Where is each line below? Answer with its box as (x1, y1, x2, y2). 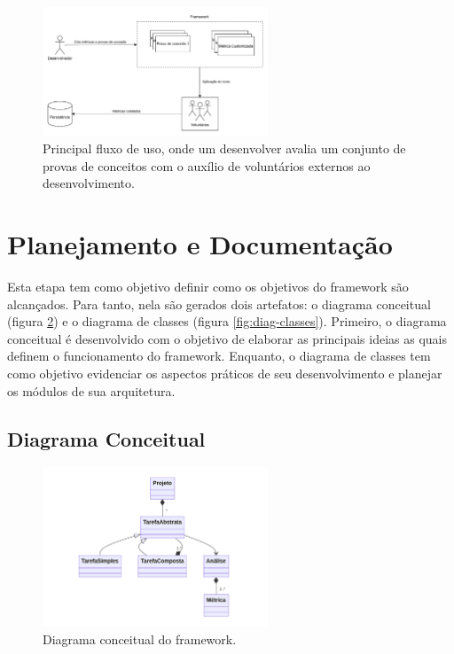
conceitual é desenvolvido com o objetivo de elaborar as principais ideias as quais (7, 329, 448, 347)
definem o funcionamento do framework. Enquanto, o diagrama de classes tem (7, 346, 431, 365)
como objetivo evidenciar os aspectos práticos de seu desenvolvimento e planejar (7, 364, 442, 383)
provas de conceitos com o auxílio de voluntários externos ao (43, 156, 371, 175)
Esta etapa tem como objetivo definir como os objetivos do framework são (7, 277, 409, 296)
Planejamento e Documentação (7, 226, 393, 262)
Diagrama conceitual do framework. (43, 629, 237, 648)
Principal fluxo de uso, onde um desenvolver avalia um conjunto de (43, 139, 406, 158)
